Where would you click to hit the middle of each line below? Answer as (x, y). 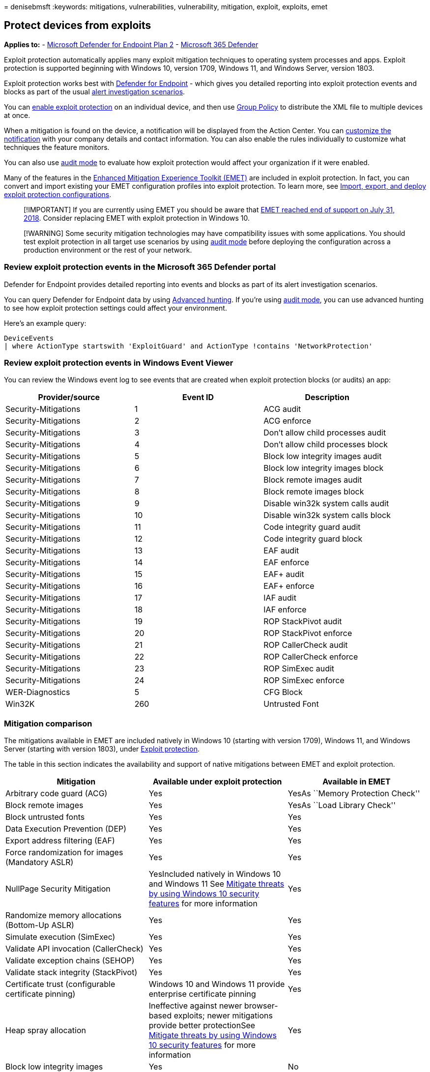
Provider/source (69, 397)
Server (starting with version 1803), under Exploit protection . (102, 749)
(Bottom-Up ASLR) (40, 925)
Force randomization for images (64, 853)
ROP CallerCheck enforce (311, 657)
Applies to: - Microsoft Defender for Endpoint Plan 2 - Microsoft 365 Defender (131, 44)
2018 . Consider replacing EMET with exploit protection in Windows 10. (137, 218)
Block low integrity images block (324, 468)
